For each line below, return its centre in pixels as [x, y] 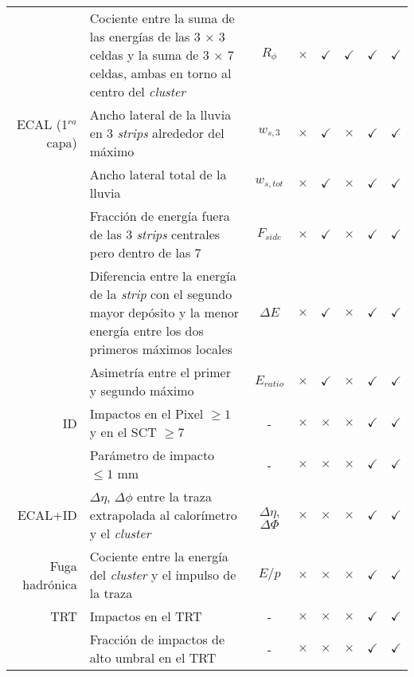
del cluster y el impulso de [163, 575]
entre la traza [174, 496]
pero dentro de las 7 [145, 252]
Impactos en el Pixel [146, 413]
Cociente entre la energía [159, 556]
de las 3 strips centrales [155, 234]
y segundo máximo [142, 390]
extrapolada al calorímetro [163, 515]
